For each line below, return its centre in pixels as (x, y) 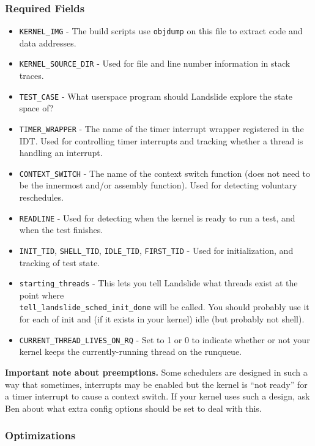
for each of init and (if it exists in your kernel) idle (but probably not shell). (162, 319)
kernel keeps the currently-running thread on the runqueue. (130, 351)
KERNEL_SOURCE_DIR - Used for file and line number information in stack (155, 63)
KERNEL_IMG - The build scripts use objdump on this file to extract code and (161, 31)
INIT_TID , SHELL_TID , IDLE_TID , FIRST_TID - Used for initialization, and (156, 250)
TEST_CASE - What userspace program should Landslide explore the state (156, 96)
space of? (36, 108)
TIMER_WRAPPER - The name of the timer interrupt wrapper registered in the (161, 128)
